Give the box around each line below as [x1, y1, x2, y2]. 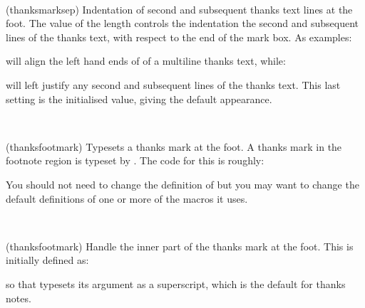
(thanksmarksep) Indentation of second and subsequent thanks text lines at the [6, 1, 353, 16]
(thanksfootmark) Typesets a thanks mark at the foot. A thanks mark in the [6, 139, 342, 154]
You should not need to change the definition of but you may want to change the [6, 176, 359, 191]
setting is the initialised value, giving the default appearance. [6, 91, 272, 106]
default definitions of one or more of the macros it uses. [6, 191, 248, 206]
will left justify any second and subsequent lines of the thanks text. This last [6, 77, 341, 92]
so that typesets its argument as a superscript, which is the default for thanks [6, 276, 346, 291]
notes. [6, 290, 31, 305]
